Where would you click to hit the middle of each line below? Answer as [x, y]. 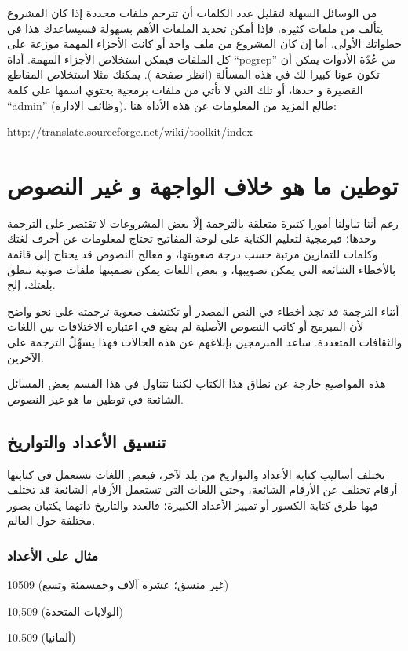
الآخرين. [25, 357]
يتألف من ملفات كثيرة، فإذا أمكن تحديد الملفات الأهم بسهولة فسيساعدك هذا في [195, 28]
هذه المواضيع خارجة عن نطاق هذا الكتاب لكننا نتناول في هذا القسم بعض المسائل [197, 384]
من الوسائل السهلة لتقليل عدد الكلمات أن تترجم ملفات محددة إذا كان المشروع [192, 13]
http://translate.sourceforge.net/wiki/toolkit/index [130, 132]
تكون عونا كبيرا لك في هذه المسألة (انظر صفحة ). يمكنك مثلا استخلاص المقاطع [193, 74]
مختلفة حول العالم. [51, 520]
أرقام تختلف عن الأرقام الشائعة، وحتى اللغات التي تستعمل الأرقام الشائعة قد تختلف [202, 490]
